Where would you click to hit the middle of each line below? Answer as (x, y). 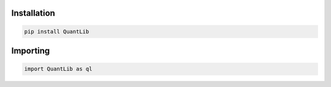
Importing (31, 51)
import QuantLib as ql (58, 69)
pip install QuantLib (57, 31)
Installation (33, 13)
